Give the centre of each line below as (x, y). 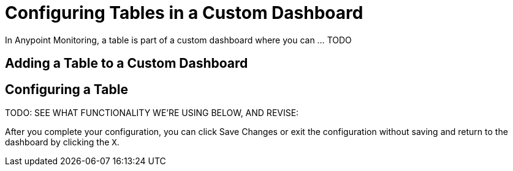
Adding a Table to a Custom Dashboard (127, 64)
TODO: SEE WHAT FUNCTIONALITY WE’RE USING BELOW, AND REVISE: (152, 113)
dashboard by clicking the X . (62, 142)
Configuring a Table (66, 89)
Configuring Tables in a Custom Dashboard (184, 13)
